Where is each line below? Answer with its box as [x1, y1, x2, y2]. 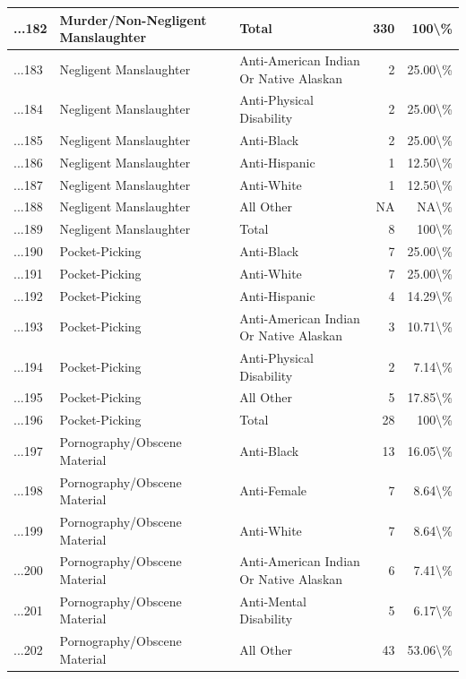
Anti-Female [239, 481, 307, 500]
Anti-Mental [239, 591, 306, 610]
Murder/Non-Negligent [59, 10, 207, 29]
